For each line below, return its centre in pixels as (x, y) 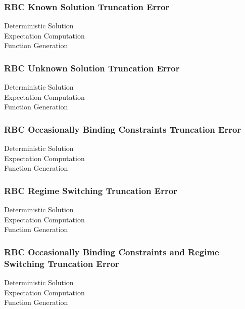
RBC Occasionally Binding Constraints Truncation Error (123, 129)
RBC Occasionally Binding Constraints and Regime (112, 252)
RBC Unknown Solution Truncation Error (92, 68)
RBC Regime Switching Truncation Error (91, 190)
